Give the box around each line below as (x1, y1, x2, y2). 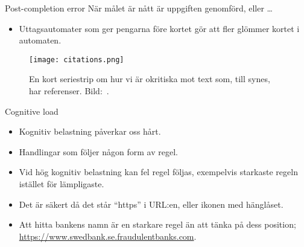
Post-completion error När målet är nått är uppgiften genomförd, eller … (5, 2, 273, 14)
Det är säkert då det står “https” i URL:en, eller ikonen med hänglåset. (19, 197, 283, 210)
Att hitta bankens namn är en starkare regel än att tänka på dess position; (19, 218, 296, 231)
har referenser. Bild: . (29, 85, 109, 97)
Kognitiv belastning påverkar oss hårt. (19, 125, 161, 138)
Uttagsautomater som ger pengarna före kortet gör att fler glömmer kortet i (19, 22, 300, 34)
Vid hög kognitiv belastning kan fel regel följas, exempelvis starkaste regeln (19, 165, 298, 178)
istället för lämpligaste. (19, 178, 104, 190)
